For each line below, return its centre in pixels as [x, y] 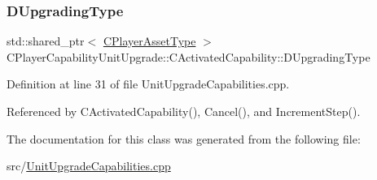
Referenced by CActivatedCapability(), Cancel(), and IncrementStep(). [184, 111]
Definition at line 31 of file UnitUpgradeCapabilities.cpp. [148, 84]
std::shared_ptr [46, 41]
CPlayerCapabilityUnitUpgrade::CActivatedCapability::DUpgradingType [188, 56]
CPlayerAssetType [149, 41]
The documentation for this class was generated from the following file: [184, 138]
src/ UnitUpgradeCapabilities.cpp [89, 166]
